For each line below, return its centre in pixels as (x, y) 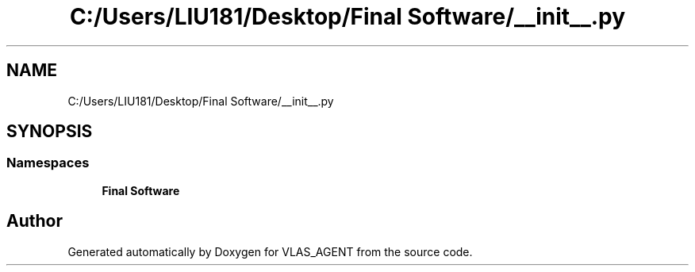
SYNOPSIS (50, 132)
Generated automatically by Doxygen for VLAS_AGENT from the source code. (270, 251)
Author (35, 221)
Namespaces (48, 163)
